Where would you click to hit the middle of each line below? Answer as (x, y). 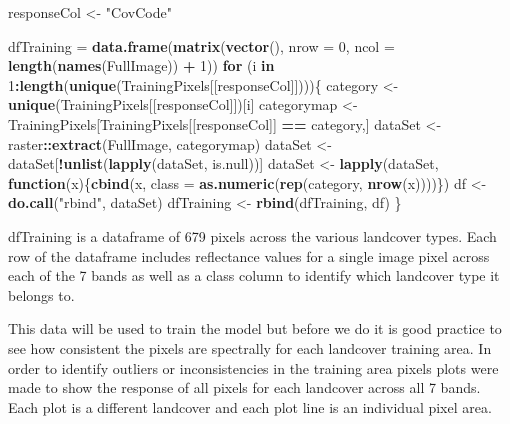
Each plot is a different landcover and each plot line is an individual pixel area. (250, 406)
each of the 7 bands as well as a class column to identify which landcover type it (254, 275)
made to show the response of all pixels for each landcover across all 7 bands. (244, 387)
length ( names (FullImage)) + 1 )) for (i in (141, 65)
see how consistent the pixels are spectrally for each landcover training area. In (250, 347)
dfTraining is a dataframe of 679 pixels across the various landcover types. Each (252, 235)
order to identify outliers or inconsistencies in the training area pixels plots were (253, 367)
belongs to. (41, 294)
